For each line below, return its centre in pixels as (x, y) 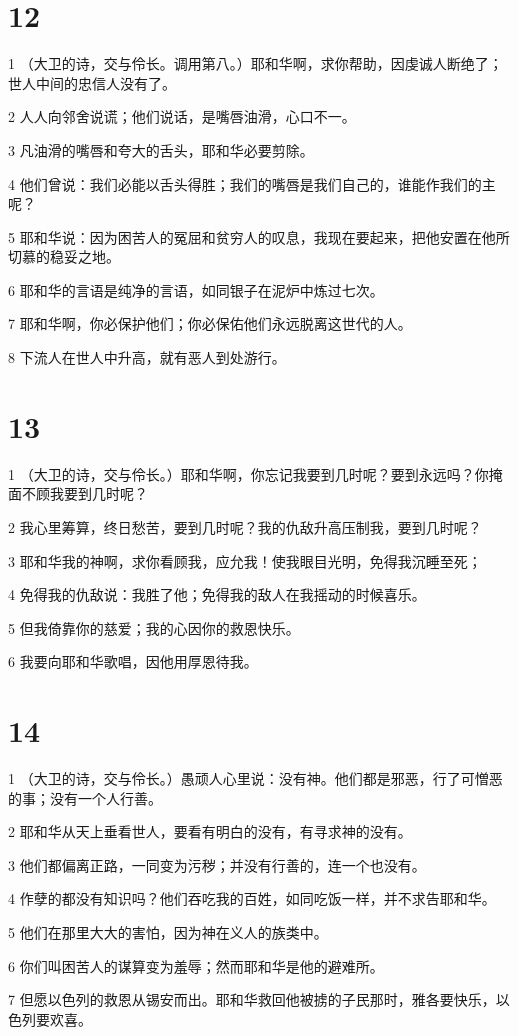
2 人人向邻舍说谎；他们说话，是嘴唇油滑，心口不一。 (182, 116)
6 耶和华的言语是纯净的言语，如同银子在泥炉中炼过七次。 (196, 289)
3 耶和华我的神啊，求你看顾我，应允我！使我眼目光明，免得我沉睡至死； (245, 560)
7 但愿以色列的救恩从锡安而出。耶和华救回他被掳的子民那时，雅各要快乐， (252, 999)
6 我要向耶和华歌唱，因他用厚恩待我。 (133, 661)
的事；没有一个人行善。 (85, 797)
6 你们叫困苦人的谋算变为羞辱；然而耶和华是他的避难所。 (196, 965)
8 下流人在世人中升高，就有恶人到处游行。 (147, 357)
